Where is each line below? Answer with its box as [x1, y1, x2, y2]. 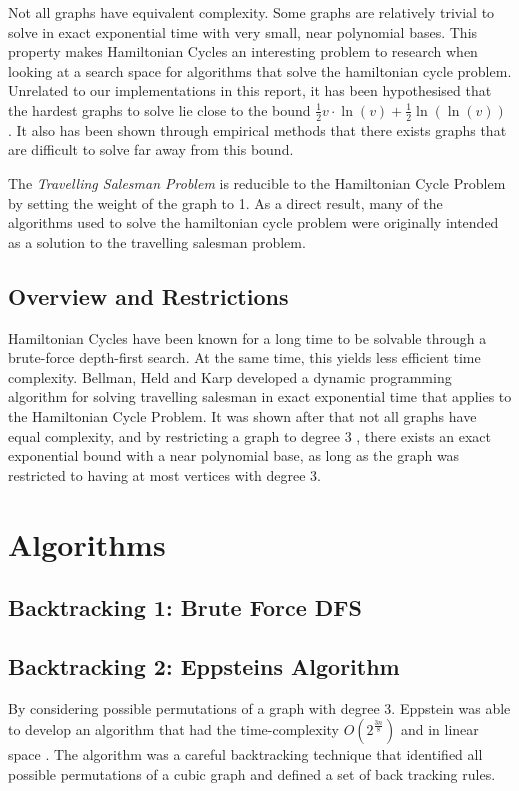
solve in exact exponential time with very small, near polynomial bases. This [8, 21, 478, 42]
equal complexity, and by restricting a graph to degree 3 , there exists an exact [8, 425, 492, 446]
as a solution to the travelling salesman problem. [8, 231, 306, 252]
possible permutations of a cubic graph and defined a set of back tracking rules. [8, 763, 496, 784]
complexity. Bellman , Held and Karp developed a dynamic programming [8, 366, 452, 387]
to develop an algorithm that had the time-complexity [8, 719, 339, 740]
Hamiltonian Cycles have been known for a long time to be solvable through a [8, 327, 487, 348]
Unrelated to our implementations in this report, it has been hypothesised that [8, 80, 492, 101]
